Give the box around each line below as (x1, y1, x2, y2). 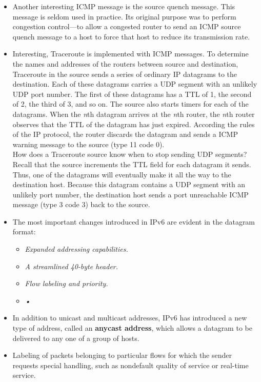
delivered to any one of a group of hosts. (12, 332, 139, 343)
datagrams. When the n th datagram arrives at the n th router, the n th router (12, 108, 255, 119)
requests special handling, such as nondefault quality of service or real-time (12, 359, 249, 370)
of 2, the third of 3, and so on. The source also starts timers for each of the (12, 98, 249, 109)
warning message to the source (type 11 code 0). (12, 138, 165, 149)
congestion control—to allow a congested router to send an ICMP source (12, 21, 241, 32)
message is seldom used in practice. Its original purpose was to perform (12, 11, 236, 22)
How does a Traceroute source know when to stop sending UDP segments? (12, 149, 247, 159)
